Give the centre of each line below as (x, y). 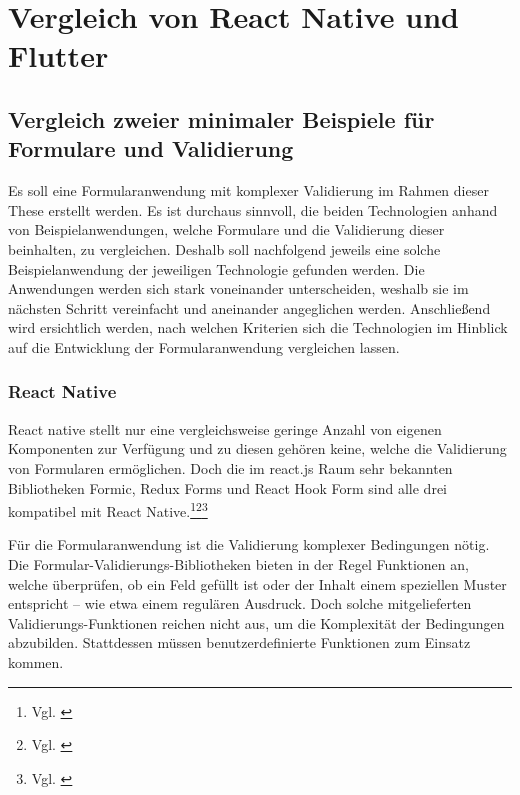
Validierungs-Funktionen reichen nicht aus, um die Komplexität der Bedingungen (256, 622)
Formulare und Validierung (151, 148)
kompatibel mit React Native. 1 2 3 (108, 509)
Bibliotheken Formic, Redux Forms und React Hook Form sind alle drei (227, 487)
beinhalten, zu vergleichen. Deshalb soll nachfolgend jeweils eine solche (224, 248)
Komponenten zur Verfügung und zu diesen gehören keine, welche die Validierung (257, 448)
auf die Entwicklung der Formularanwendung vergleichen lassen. (204, 346)
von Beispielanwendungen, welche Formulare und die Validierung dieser (226, 229)
